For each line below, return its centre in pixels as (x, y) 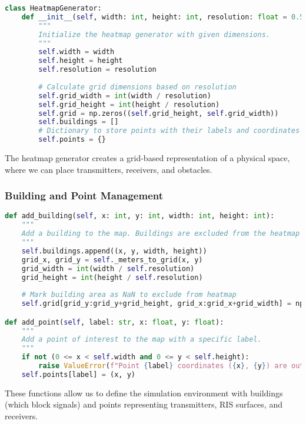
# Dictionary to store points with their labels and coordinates (169, 131)
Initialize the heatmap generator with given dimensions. (154, 34)
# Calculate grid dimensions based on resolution (137, 87)
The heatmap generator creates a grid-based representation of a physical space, (147, 158)
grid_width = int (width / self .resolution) (108, 268)
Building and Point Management (84, 196)
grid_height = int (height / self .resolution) (112, 277)
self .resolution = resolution (97, 70)
